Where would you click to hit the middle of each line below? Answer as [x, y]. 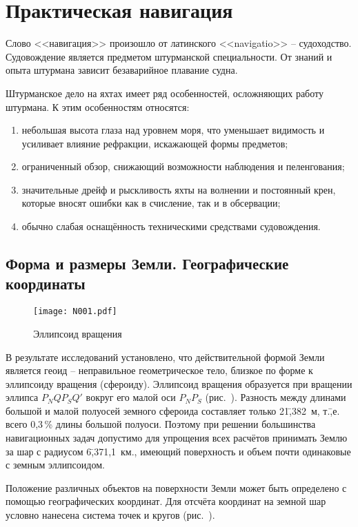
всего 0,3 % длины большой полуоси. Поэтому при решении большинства [161, 424]
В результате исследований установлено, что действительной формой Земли [165, 356]
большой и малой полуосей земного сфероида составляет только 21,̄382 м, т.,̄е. [173, 410]
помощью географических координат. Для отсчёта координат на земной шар [166, 501]
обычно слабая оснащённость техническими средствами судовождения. [171, 226]
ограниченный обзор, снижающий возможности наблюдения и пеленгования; [183, 166]
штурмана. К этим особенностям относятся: [98, 106]
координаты [46, 283]
